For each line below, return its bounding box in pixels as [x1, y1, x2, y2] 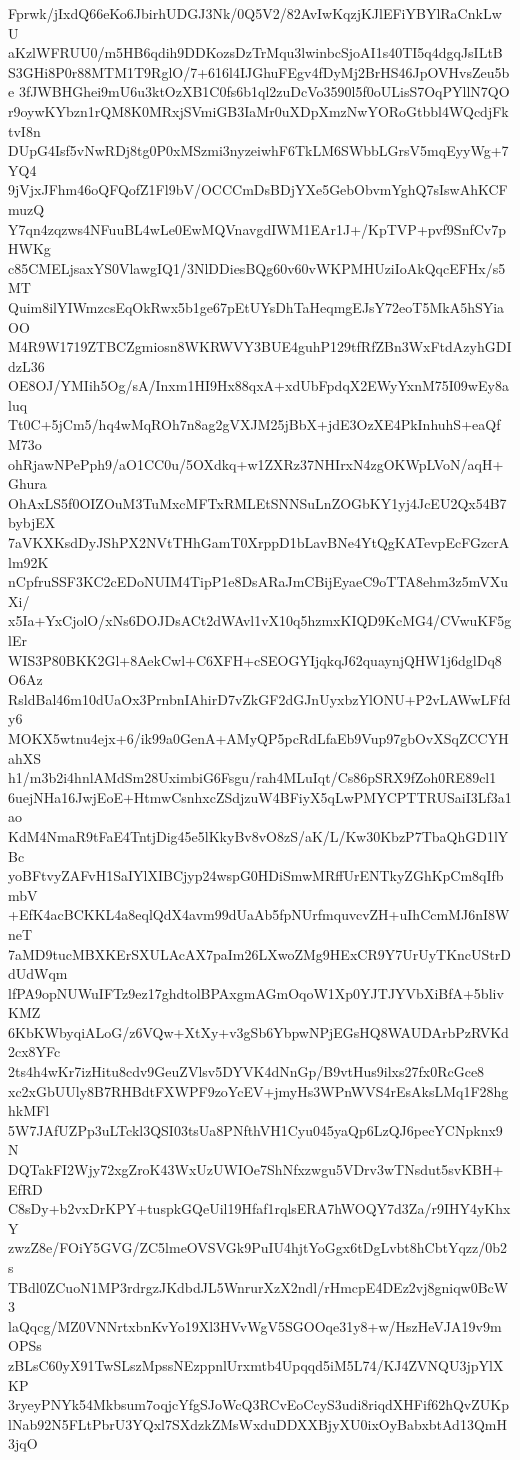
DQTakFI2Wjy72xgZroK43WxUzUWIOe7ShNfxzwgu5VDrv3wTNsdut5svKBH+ [8, 1159, 504, 1180]
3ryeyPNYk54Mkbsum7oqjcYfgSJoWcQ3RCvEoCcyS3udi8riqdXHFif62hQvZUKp [8, 1394, 509, 1415]
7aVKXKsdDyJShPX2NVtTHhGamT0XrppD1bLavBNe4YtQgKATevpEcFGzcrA [8, 532, 510, 553]
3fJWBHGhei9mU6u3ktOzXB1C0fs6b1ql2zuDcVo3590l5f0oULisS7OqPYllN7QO [18, 81, 510, 102]
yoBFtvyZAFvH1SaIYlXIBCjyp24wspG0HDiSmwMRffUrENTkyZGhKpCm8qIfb [8, 865, 504, 886]
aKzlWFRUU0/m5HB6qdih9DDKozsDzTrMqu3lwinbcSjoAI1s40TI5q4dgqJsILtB [8, 42, 503, 63]
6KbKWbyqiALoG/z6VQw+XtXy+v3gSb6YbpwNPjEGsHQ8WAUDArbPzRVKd [8, 1021, 509, 1042]
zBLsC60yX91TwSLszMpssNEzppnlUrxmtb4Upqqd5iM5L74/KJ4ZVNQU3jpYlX [8, 1354, 504, 1375]
